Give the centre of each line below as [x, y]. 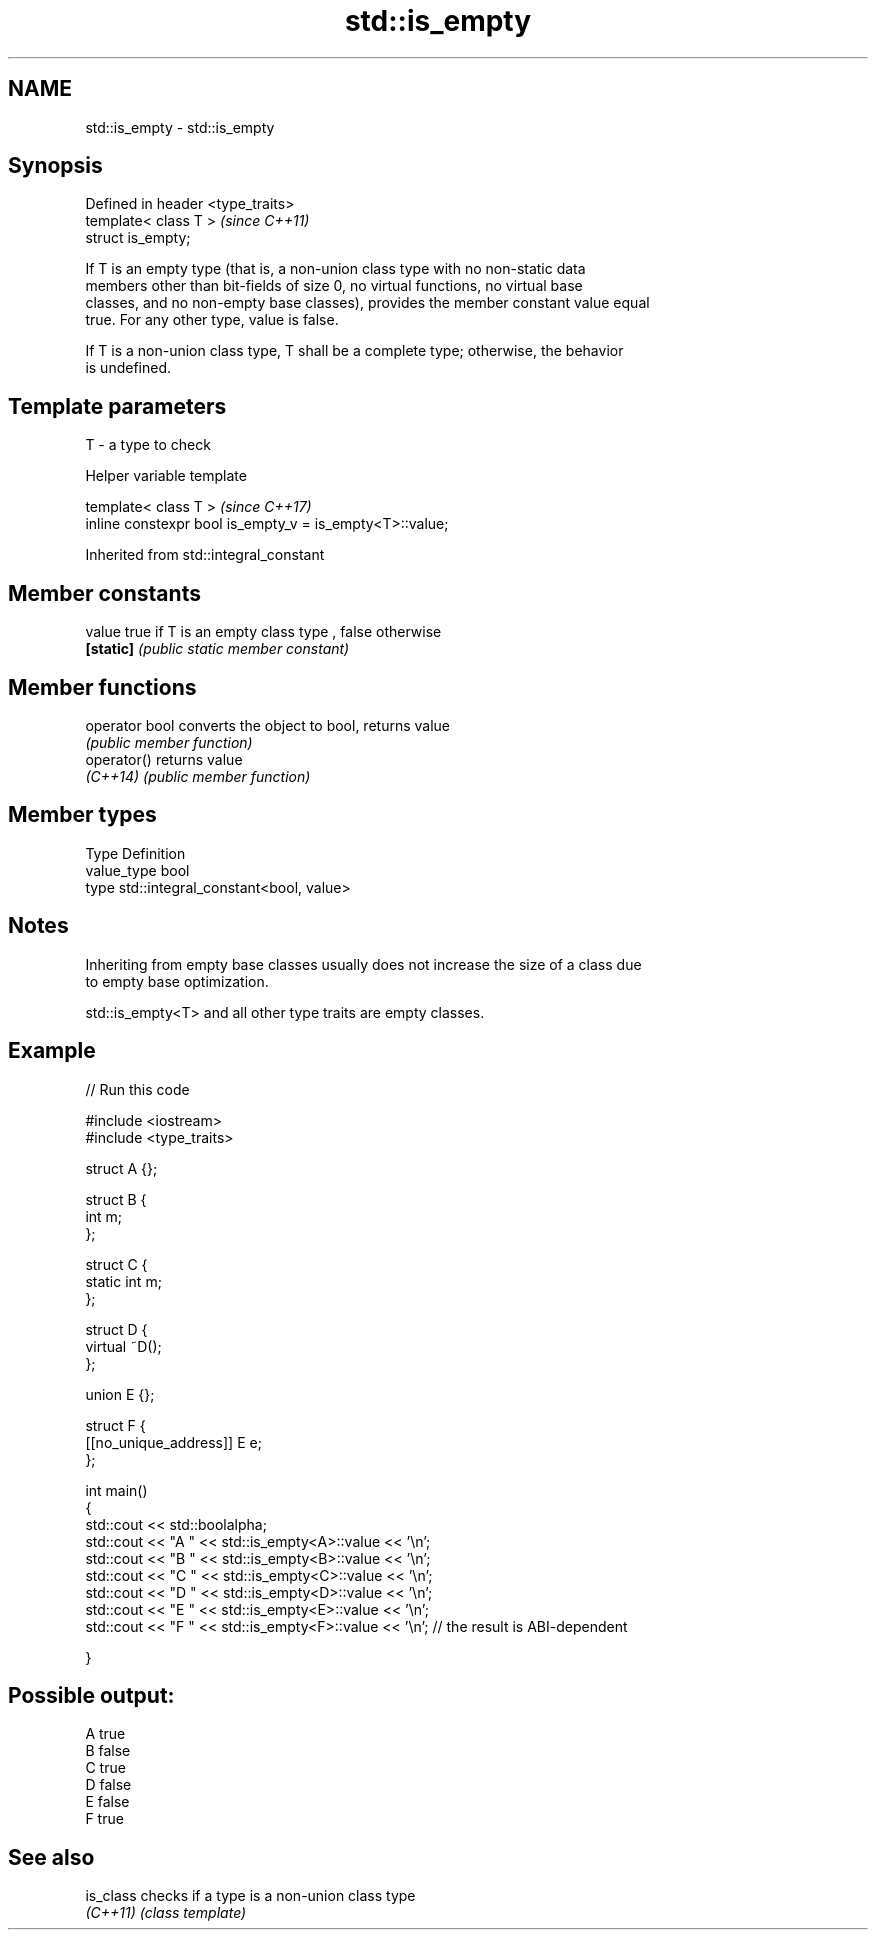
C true [105, 1768]
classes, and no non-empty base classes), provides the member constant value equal [367, 303]
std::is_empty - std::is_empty [180, 127]
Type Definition [135, 853]
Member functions [102, 687]
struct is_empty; [138, 238]
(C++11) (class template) [166, 1913]
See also [51, 1857]
